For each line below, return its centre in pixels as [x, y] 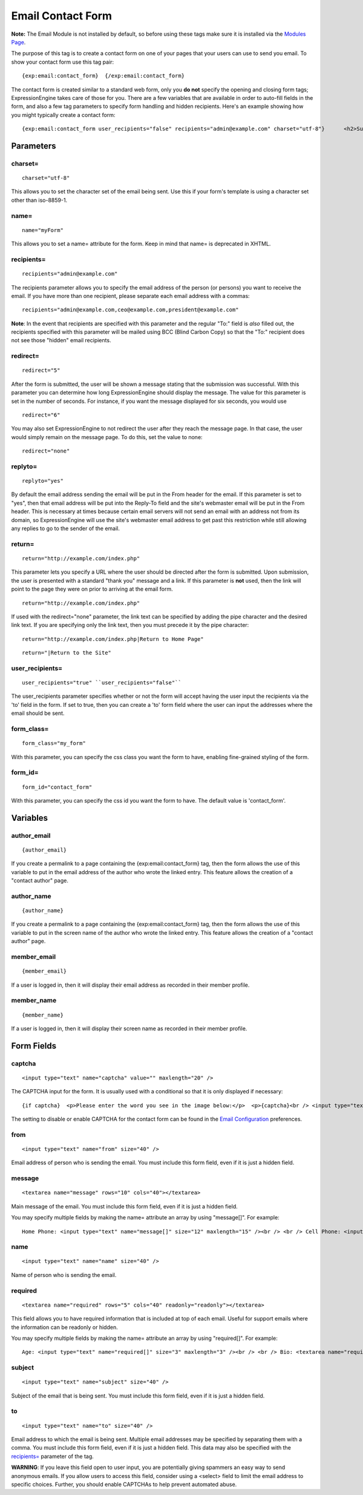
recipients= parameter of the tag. [52, 1456]
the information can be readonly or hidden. [64, 1327]
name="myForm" [43, 230]
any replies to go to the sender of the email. [66, 529]
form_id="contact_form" [57, 787]
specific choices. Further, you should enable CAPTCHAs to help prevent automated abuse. [124, 1484]
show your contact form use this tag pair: [63, 62]
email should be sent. [38, 713]
